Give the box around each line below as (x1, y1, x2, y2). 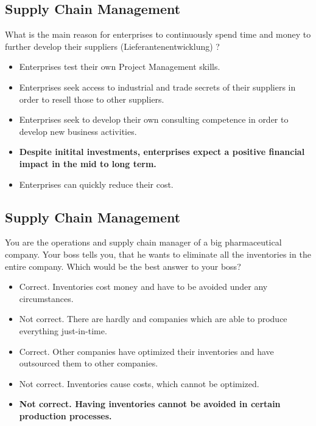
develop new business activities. (19, 125, 137, 137)
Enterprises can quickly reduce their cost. (19, 177, 174, 190)
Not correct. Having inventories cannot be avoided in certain (19, 397, 281, 410)
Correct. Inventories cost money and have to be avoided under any (19, 280, 268, 293)
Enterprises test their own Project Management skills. (19, 60, 220, 73)
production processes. (19, 409, 112, 422)
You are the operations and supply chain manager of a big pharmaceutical (5, 236, 282, 249)
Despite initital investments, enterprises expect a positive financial (19, 145, 305, 158)
